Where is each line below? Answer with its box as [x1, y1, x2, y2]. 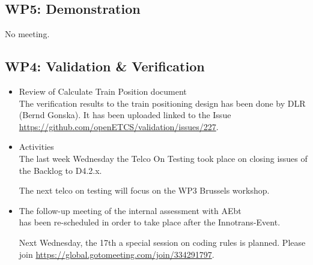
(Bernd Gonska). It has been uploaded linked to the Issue [19, 109, 231, 121]
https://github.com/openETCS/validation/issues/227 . [19, 120, 219, 132]
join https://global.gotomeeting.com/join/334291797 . [19, 248, 214, 260]
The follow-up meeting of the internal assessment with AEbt [19, 204, 242, 216]
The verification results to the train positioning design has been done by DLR [19, 97, 306, 109]
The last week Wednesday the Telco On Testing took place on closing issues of [19, 152, 308, 164]
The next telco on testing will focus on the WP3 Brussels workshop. [19, 184, 270, 197]
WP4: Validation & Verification [5, 57, 205, 76]
